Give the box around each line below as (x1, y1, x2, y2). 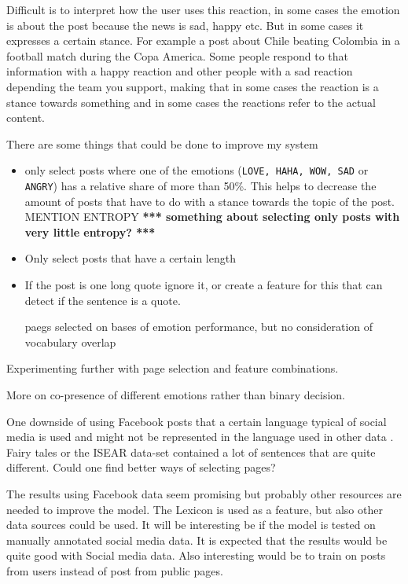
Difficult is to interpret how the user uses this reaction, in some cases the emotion (6, 2, 400, 17)
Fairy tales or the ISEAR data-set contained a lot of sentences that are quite (6, 443, 376, 460)
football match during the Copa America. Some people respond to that (6, 47, 348, 64)
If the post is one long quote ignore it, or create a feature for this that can (24, 277, 383, 293)
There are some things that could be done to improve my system (6, 135, 318, 152)
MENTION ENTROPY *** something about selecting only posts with (24, 208, 400, 225)
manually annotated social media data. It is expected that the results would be (6, 531, 388, 548)
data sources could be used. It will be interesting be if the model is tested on (6, 516, 376, 533)
